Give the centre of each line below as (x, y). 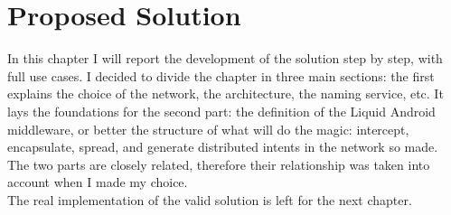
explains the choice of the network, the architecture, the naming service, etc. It (225, 93)
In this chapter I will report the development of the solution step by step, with (225, 58)
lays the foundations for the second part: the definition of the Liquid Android (221, 111)
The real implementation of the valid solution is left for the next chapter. (210, 199)
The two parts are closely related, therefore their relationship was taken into (219, 164)
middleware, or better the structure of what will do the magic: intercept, (208, 129)
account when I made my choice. (98, 182)
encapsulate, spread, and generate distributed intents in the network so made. (223, 147)
